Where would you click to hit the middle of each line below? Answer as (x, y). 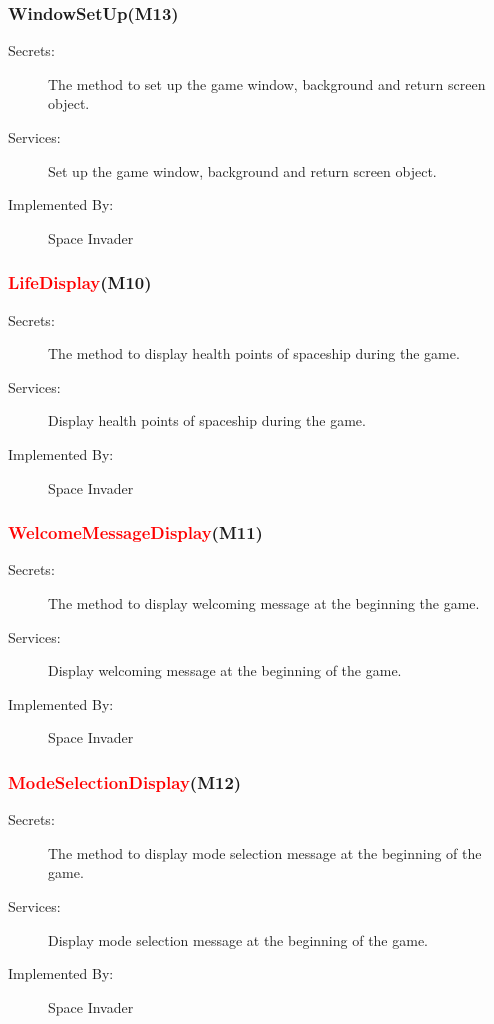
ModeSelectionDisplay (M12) (125, 781)
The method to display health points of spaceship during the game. (254, 353)
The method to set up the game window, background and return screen (267, 83)
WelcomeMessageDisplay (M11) (135, 532)
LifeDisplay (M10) (80, 282)
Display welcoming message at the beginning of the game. (225, 670)
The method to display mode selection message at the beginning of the (265, 852)
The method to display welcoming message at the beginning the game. (264, 602)
